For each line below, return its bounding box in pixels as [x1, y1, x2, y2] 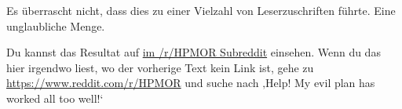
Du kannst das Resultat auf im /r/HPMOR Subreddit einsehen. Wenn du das [6, 44, 381, 60]
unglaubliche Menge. [6, 17, 105, 34]
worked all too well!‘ [6, 89, 104, 106]
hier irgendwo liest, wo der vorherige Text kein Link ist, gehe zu [6, 59, 314, 75]
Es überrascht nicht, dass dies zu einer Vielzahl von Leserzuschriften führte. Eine [6, 2, 396, 18]
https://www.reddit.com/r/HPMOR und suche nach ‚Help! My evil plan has [6, 74, 375, 91]
